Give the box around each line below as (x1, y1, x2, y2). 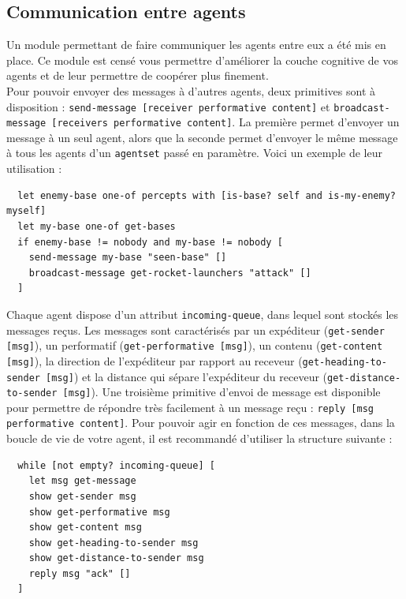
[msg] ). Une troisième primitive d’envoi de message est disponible (62, 384, 381, 400)
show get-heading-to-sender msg (28, 537, 199, 548)
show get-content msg (28, 522, 142, 533)
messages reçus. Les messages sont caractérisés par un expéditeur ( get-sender (6, 321, 385, 338)
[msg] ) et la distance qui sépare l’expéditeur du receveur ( (46, 368, 328, 384)
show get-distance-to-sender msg (28, 552, 204, 564)
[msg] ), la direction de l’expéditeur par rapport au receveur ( (6, 352, 303, 369)
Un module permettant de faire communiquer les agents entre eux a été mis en (6, 36, 386, 53)
